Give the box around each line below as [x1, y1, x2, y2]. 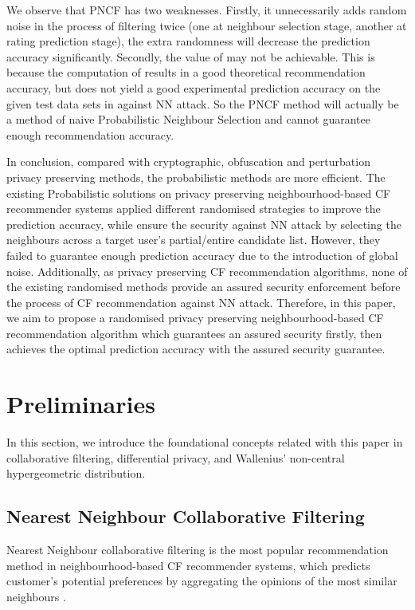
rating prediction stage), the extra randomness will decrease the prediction [6, 33, 370, 49]
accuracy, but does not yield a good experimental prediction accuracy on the [6, 79, 381, 96]
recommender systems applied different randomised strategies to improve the [6, 200, 381, 217]
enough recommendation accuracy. [6, 126, 174, 143]
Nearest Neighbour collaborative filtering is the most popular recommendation [6, 541, 389, 558]
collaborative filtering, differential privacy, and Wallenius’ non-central [6, 449, 345, 466]
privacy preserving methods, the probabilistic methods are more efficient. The [6, 168, 386, 185]
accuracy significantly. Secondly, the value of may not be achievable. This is [6, 48, 375, 65]
